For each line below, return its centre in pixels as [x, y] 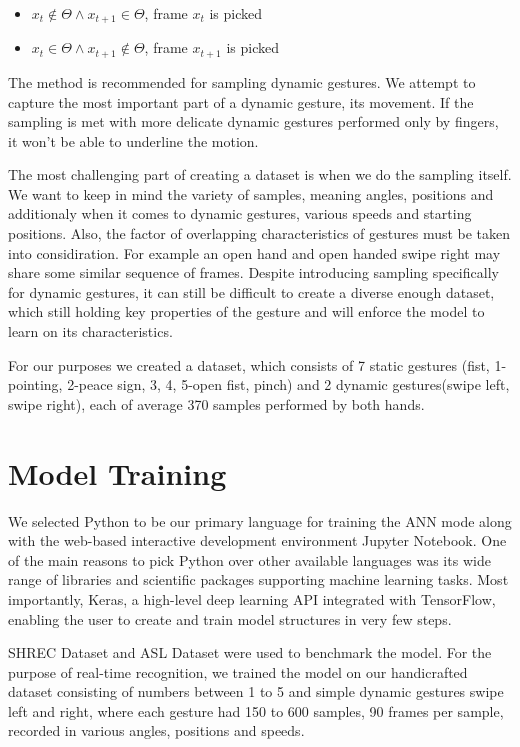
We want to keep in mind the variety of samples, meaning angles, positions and [251, 193]
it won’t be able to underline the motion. [133, 140]
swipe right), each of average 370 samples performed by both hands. [216, 403]
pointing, [35, 384]
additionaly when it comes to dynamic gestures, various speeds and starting [240, 213]
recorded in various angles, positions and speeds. [156, 730]
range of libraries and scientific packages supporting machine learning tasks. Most [258, 579]
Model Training [117, 472]
